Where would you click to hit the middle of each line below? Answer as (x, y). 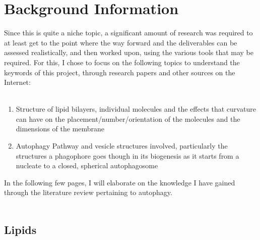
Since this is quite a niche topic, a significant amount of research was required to (128, 33)
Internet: (17, 82)
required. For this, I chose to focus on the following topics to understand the (122, 62)
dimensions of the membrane (60, 129)
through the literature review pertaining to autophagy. (88, 192)
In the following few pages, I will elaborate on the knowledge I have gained (120, 182)
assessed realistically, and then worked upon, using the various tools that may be (129, 52)
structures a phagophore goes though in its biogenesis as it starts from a (127, 155)
